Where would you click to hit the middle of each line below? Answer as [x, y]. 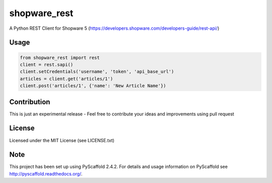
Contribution [30, 102]
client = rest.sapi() [47, 65]
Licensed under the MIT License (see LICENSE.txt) [62, 140]
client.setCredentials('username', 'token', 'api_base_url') [97, 72]
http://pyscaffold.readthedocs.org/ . [46, 173]
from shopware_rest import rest [60, 57]
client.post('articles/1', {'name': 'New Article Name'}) [93, 86]
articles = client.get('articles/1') [66, 79]
